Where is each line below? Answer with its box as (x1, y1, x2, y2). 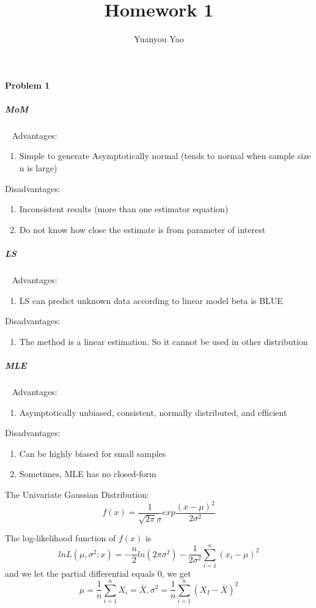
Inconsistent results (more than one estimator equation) (19, 202, 229, 215)
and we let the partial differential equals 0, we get (5, 567, 191, 580)
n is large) (19, 161, 57, 174)
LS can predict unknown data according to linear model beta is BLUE (19, 294, 283, 306)
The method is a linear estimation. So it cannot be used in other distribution (19, 335, 308, 347)
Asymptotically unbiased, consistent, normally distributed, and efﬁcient (19, 406, 287, 418)
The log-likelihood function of (5, 532, 116, 544)
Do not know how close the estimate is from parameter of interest (19, 223, 266, 235)
